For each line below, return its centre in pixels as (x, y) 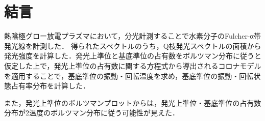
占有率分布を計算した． (50, 86)
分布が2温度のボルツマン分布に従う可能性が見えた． (92, 113)
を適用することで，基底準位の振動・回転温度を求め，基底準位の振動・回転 (129, 75)
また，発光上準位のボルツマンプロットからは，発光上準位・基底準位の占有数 (133, 102)
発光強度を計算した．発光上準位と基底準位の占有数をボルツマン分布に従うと (133, 56)
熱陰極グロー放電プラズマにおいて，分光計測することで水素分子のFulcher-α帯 (132, 36)
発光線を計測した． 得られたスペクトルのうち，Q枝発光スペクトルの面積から (133, 46)
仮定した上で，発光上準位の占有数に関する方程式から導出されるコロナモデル (133, 65)
